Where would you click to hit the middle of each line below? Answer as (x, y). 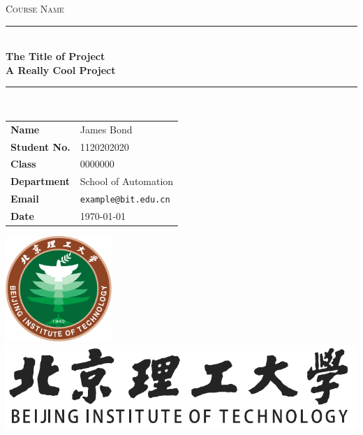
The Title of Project (55, 56)
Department (40, 181)
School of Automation (127, 181)
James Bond (106, 129)
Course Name (35, 8)
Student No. (40, 146)
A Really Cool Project (61, 69)
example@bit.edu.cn (125, 200)
